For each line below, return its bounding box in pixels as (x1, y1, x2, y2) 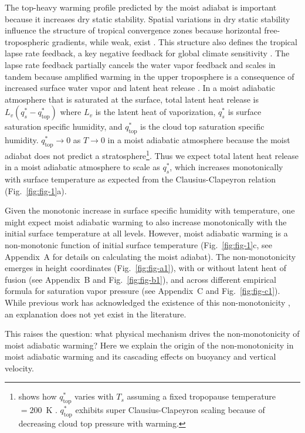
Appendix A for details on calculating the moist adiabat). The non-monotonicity (5, 250, 296, 262)
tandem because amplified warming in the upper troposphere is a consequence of (5, 70, 294, 82)
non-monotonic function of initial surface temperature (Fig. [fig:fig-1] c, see (5, 238, 272, 251)
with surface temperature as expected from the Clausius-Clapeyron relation (5, 172, 276, 185)
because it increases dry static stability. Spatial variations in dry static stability (5, 12, 290, 25)
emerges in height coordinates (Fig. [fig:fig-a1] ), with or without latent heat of (5, 262, 286, 274)
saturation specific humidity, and (5, 120, 123, 133)
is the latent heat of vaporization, (95, 106, 216, 118)
